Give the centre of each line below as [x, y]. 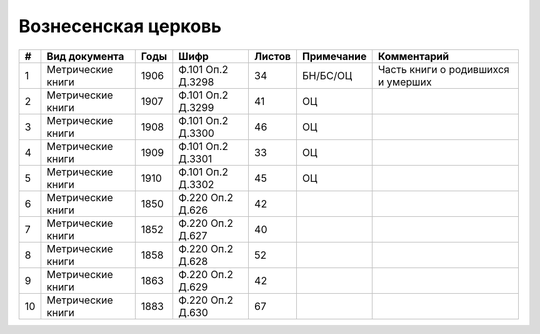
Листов [273, 56]
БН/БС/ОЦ [327, 75]
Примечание [334, 56]
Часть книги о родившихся [443, 69]
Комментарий [413, 56]
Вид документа [85, 56]
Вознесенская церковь [120, 26]
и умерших [404, 82]
